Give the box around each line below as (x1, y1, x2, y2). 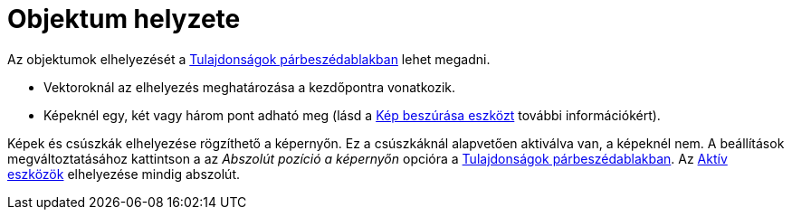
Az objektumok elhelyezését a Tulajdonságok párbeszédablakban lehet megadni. (7, 51, 491, 67)
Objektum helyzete (7, 4, 241, 34)
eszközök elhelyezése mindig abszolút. (7, 165, 241, 182)
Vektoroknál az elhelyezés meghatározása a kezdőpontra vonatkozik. (43, 79, 456, 95)
